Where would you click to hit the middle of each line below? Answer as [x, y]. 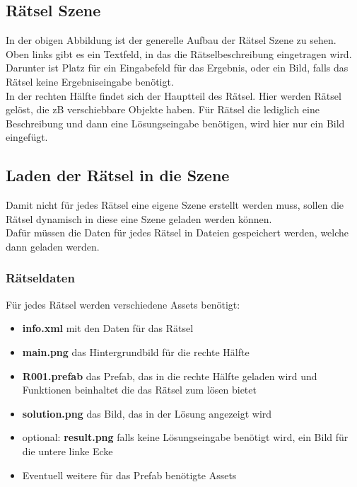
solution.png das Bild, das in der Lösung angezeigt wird [147, 413]
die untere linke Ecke [68, 451]
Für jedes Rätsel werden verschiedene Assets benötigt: [123, 304]
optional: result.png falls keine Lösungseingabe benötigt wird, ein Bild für [185, 437]
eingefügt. [27, 137]
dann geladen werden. [53, 246]
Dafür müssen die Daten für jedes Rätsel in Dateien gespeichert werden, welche [177, 233]
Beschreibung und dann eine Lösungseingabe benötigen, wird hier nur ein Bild [175, 123]
